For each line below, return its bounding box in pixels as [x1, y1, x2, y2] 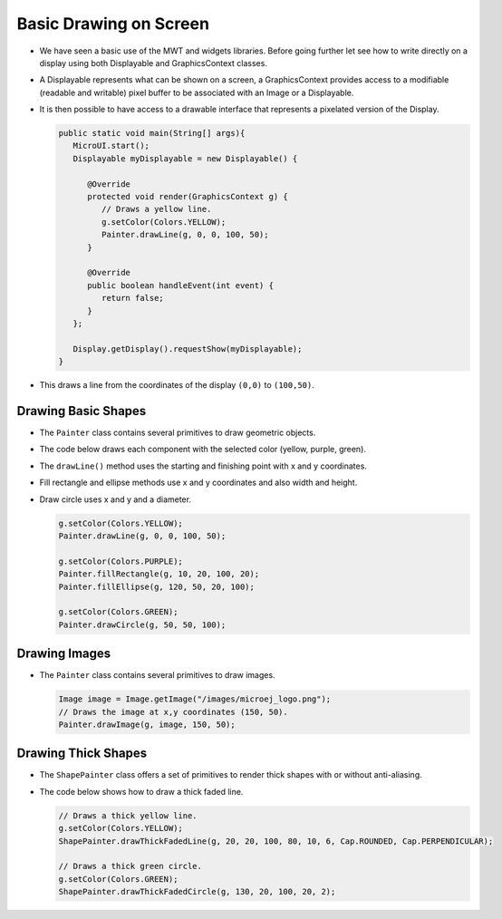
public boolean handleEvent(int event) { [87, 280, 274, 290]
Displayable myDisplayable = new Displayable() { [72, 153, 298, 163]
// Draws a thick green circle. [58, 861, 203, 872]
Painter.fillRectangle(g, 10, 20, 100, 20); [58, 569, 260, 579]
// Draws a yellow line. [101, 204, 212, 215]
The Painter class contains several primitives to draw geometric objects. [39, 427, 316, 439]
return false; [101, 293, 165, 304]
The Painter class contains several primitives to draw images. [39, 670, 275, 681]
